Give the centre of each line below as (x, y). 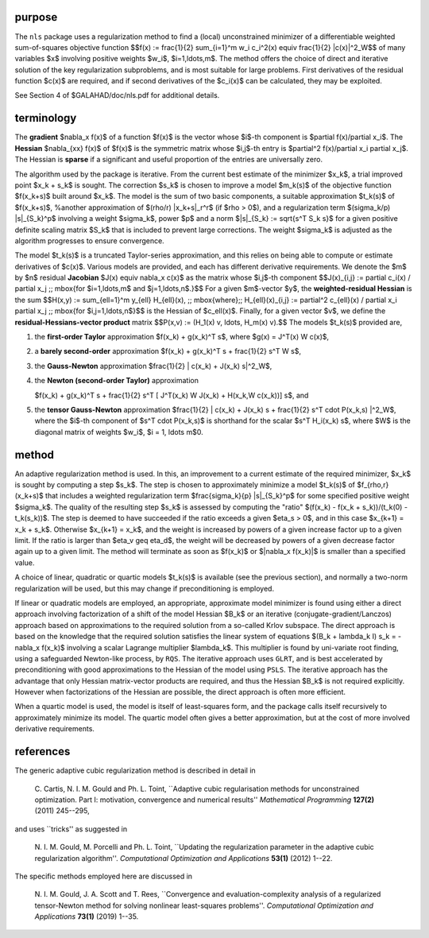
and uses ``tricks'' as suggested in (71, 829)
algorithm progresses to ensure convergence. (89, 240)
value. (25, 562)
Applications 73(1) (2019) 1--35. (87, 917)
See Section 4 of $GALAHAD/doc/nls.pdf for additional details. (117, 95)
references (43, 752)
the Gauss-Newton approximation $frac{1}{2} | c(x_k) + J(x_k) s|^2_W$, (153, 366)
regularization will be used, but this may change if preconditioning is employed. (144, 588)
